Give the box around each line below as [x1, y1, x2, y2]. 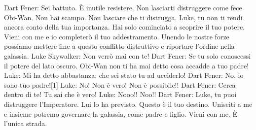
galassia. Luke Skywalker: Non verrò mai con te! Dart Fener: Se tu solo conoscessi [4, 50, 251, 61]
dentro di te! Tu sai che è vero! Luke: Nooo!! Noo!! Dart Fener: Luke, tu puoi [4, 89, 237, 99]
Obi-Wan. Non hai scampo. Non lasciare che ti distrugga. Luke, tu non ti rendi [4, 12, 243, 22]
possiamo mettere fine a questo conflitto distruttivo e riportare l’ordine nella [4, 41, 235, 51]
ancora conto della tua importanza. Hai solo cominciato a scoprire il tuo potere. [4, 22, 245, 32]
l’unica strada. [4, 118, 47, 129]
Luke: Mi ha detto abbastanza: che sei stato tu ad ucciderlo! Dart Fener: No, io [4, 70, 244, 80]
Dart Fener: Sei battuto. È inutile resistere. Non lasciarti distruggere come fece [4, 2, 242, 12]
